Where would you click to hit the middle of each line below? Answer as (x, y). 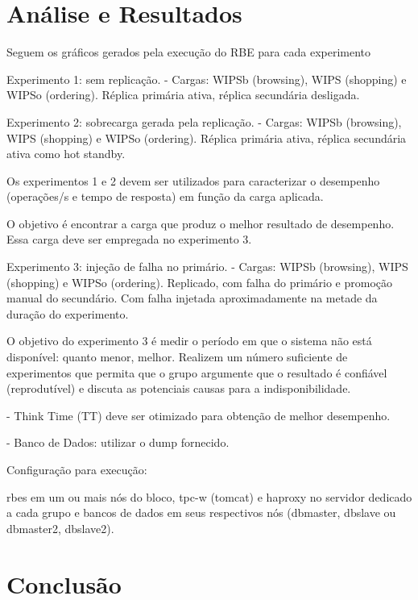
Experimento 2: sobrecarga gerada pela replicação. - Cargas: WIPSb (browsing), (204, 121)
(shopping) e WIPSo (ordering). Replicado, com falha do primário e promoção (200, 282)
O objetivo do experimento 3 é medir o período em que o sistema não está (189, 341)
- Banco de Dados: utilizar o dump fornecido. (118, 442)
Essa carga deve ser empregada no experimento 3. (129, 239)
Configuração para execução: (77, 469)
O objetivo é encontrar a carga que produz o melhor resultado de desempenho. (201, 223)
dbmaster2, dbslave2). (60, 528)
